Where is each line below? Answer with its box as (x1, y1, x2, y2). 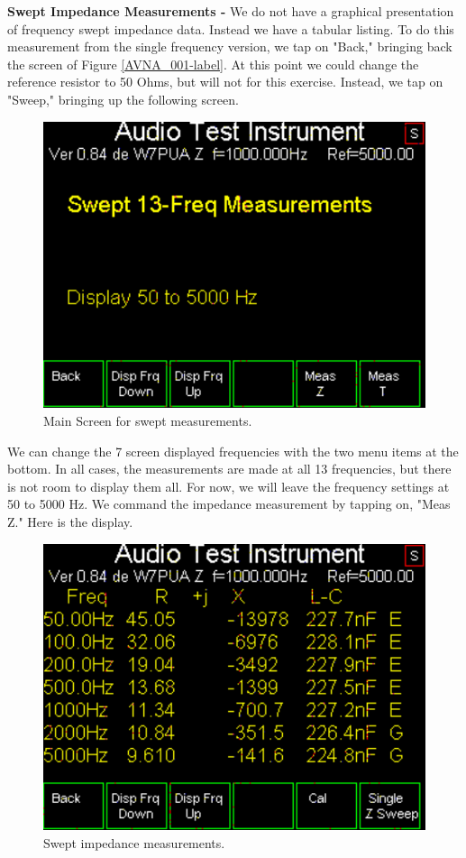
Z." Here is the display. (7, 512, 133, 530)
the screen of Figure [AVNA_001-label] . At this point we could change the (7, 54, 419, 73)
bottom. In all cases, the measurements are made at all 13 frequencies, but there (7, 459, 452, 478)
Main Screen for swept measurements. (43, 411, 252, 429)
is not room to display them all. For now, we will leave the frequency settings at (7, 476, 450, 495)
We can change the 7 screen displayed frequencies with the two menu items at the (7, 441, 459, 460)
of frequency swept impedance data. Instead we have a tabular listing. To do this (7, 19, 454, 38)
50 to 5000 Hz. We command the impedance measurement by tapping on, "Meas (7, 494, 451, 513)
